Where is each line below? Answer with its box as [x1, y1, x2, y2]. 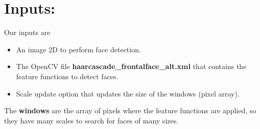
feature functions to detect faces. [16, 71, 119, 81]
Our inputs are [4, 27, 51, 38]
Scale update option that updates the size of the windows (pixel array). [16, 88, 240, 99]
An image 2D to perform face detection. [16, 44, 141, 54]
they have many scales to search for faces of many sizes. [4, 115, 179, 125]
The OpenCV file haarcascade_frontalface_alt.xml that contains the [16, 61, 247, 72]
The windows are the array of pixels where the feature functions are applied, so [4, 105, 256, 116]
